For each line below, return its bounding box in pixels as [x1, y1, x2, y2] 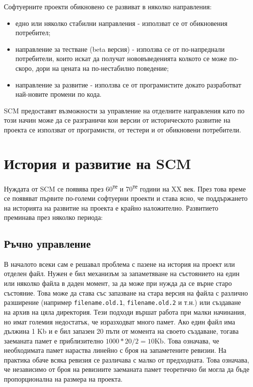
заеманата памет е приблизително [4, 335, 103, 345]
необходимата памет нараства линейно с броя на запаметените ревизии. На [4, 345, 227, 355]
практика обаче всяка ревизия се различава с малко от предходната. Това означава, [4, 354, 250, 365]
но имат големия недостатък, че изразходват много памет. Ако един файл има [4, 316, 235, 326]
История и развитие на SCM [4, 153, 191, 173]
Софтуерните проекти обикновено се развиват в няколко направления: [4, 1, 212, 11]
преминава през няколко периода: [4, 212, 103, 222]
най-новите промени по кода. [15, 89, 102, 99]
